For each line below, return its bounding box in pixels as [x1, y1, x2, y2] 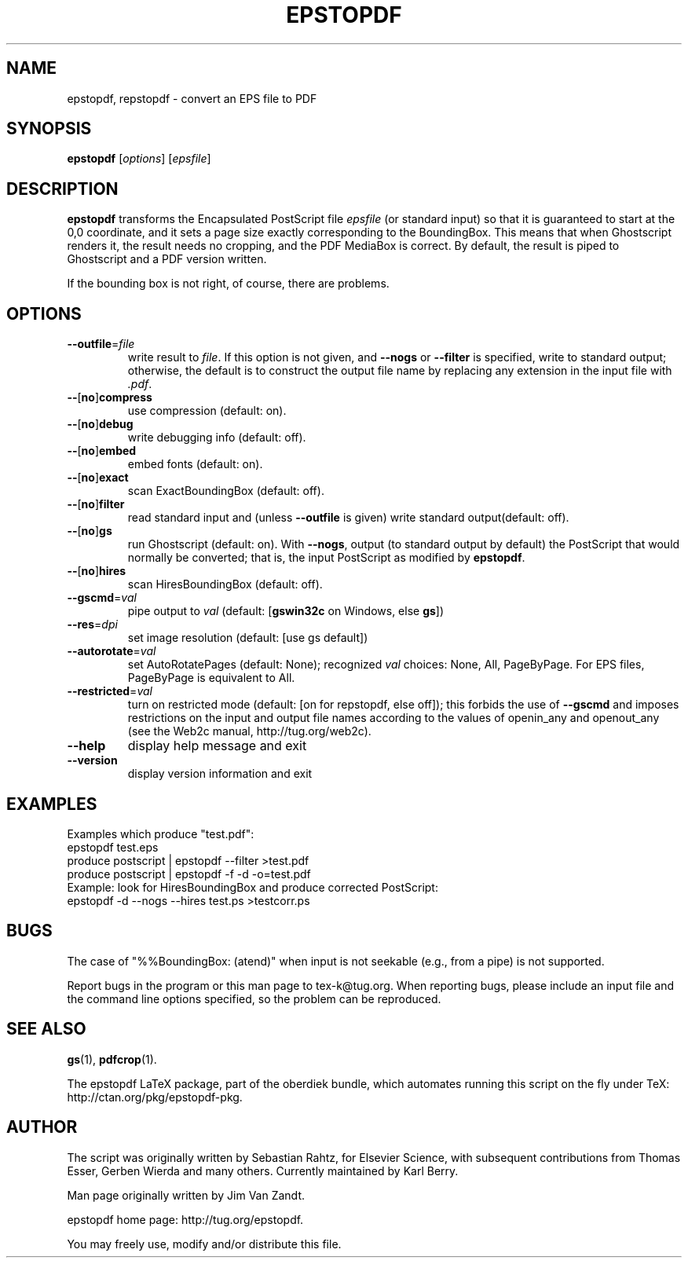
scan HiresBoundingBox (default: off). [127, 577, 323, 592]
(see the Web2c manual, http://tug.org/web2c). [127, 724, 371, 738]
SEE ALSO [6, 1019, 86, 1039]
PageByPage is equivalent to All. [127, 671, 295, 685]
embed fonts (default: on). [127, 457, 263, 471]
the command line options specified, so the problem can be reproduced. [67, 991, 441, 1006]
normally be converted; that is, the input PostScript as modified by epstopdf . [127, 551, 525, 565]
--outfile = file [67, 337, 135, 351]
